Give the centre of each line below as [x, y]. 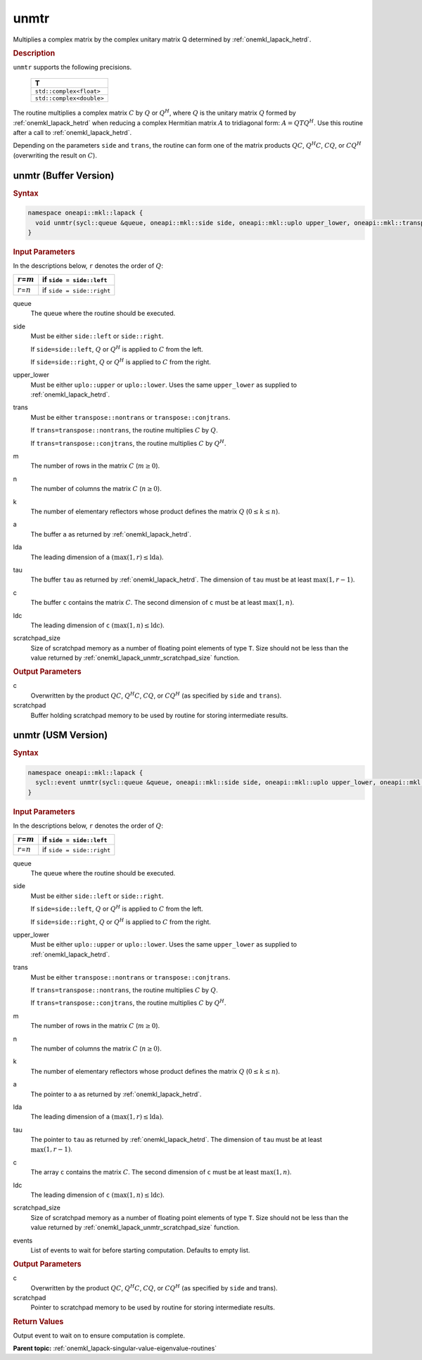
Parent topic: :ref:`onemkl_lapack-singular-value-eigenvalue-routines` [115, 1348]
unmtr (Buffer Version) [64, 175]
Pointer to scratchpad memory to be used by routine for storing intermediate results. [153, 1307]
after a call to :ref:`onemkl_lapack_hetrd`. [72, 132]
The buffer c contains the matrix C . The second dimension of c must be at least [146, 603]
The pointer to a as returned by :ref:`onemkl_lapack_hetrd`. [116, 1094]
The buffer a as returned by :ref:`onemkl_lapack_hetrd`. [111, 534]
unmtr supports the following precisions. [72, 67]
